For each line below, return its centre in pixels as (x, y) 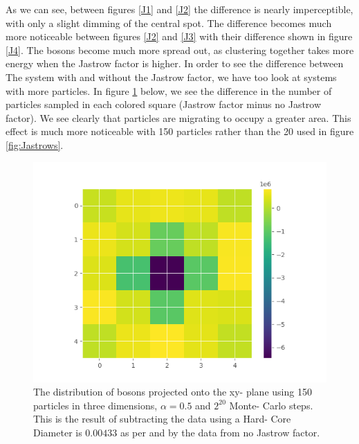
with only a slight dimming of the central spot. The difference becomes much (169, 23)
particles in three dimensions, (95, 405)
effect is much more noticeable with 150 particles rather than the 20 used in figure (180, 131)
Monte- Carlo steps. (271, 405)
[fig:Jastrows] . (35, 144)
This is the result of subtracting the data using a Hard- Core (162, 419)
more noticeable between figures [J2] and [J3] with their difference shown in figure (179, 36)
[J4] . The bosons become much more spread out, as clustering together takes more (180, 50)
